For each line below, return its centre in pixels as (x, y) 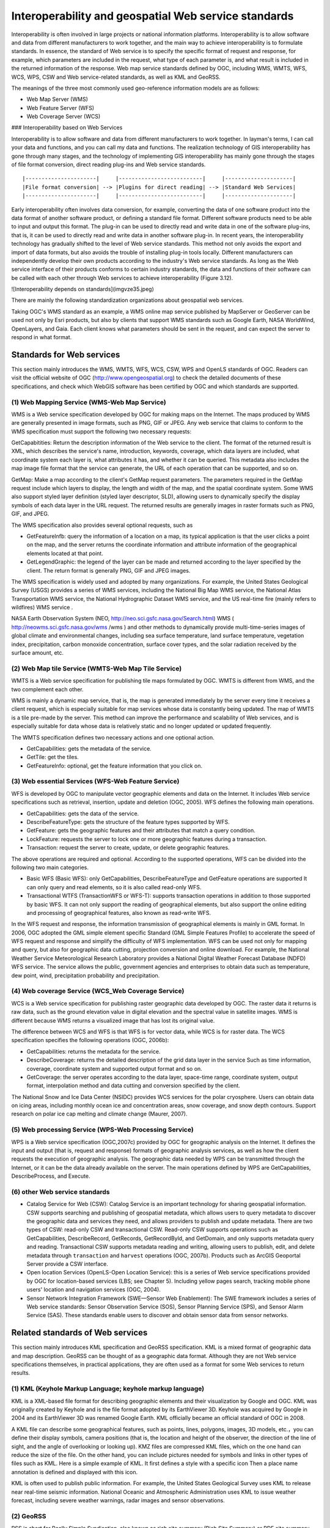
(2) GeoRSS (29, 1516)
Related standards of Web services (79, 1333)
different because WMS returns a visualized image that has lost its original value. (113, 1020)
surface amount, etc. (38, 653)
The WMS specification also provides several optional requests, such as (102, 525)
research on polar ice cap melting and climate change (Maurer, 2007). (99, 1114)
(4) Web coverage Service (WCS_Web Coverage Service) (98, 991)
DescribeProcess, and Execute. (51, 1176)
